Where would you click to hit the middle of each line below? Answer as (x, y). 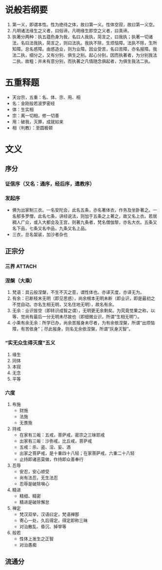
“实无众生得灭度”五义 (30, 343)
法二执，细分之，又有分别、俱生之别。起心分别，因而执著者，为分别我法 (84, 55)
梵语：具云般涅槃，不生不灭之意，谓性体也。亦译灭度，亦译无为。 (78, 292)
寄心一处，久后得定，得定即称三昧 (54, 520)
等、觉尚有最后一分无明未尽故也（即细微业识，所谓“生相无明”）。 (77, 317)
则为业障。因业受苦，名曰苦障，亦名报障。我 (112, 49)
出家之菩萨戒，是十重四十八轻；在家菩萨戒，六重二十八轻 (77, 453)
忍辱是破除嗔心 (34, 483)
